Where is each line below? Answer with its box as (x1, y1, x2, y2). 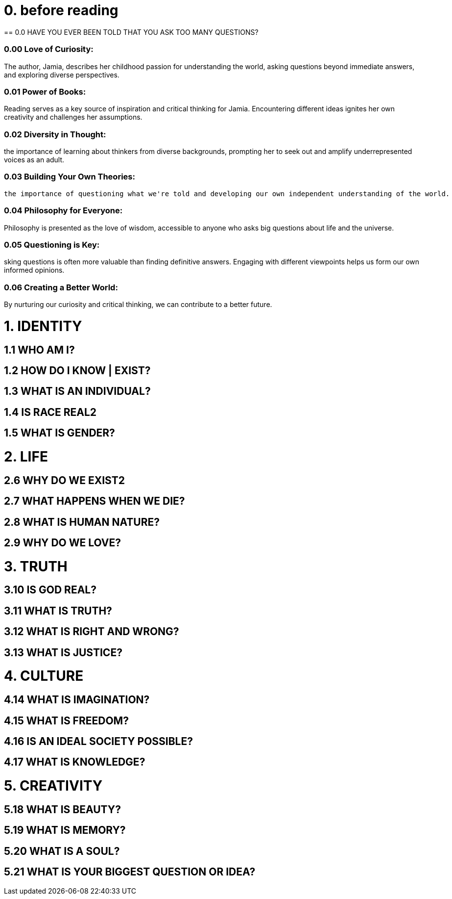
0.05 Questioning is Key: (4, 239, 100, 250)
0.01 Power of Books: (4, 86, 86, 97)
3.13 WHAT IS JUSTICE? (4, 646, 122, 659)
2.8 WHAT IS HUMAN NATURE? (4, 515, 160, 528)
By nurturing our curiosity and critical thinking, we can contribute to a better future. (4, 300, 272, 308)
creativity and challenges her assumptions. (4, 113, 143, 122)
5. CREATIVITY (4, 777, 103, 795)
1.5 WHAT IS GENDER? (4, 427, 115, 439)
